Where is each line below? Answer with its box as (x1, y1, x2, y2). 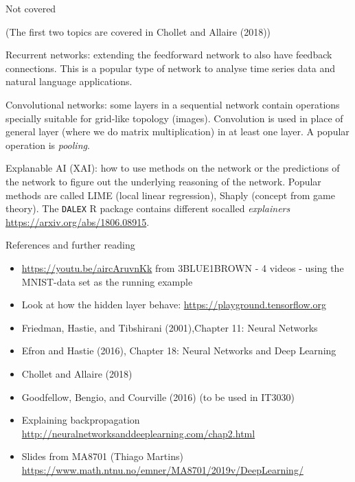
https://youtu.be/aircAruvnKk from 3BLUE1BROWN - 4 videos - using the (21, 260, 344, 275)
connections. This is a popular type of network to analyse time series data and (5, 60, 336, 75)
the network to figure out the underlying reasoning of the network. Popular (5, 174, 321, 188)
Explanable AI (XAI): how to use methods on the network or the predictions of (5, 161, 340, 175)
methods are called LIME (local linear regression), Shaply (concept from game (5, 187, 335, 202)
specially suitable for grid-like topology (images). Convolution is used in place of (5, 111, 343, 125)
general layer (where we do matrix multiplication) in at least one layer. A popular (5, 124, 350, 139)
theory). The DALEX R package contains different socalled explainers (5, 201, 290, 216)
